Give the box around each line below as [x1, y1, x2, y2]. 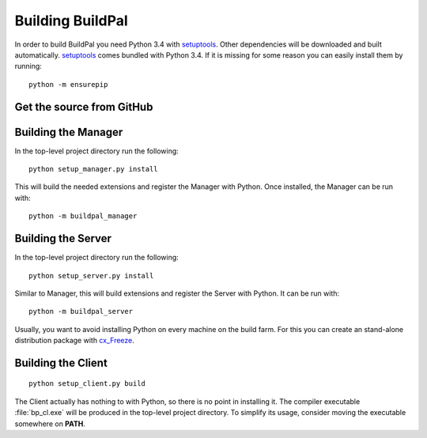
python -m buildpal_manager [28, 212, 138, 221]
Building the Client [14, 356, 108, 369]
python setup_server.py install [28, 271, 154, 280]
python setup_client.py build [28, 379, 146, 388]
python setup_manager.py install [28, 164, 158, 174]
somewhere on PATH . [14, 419, 86, 429]
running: [14, 62, 43, 71]
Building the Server [14, 232, 112, 245]
